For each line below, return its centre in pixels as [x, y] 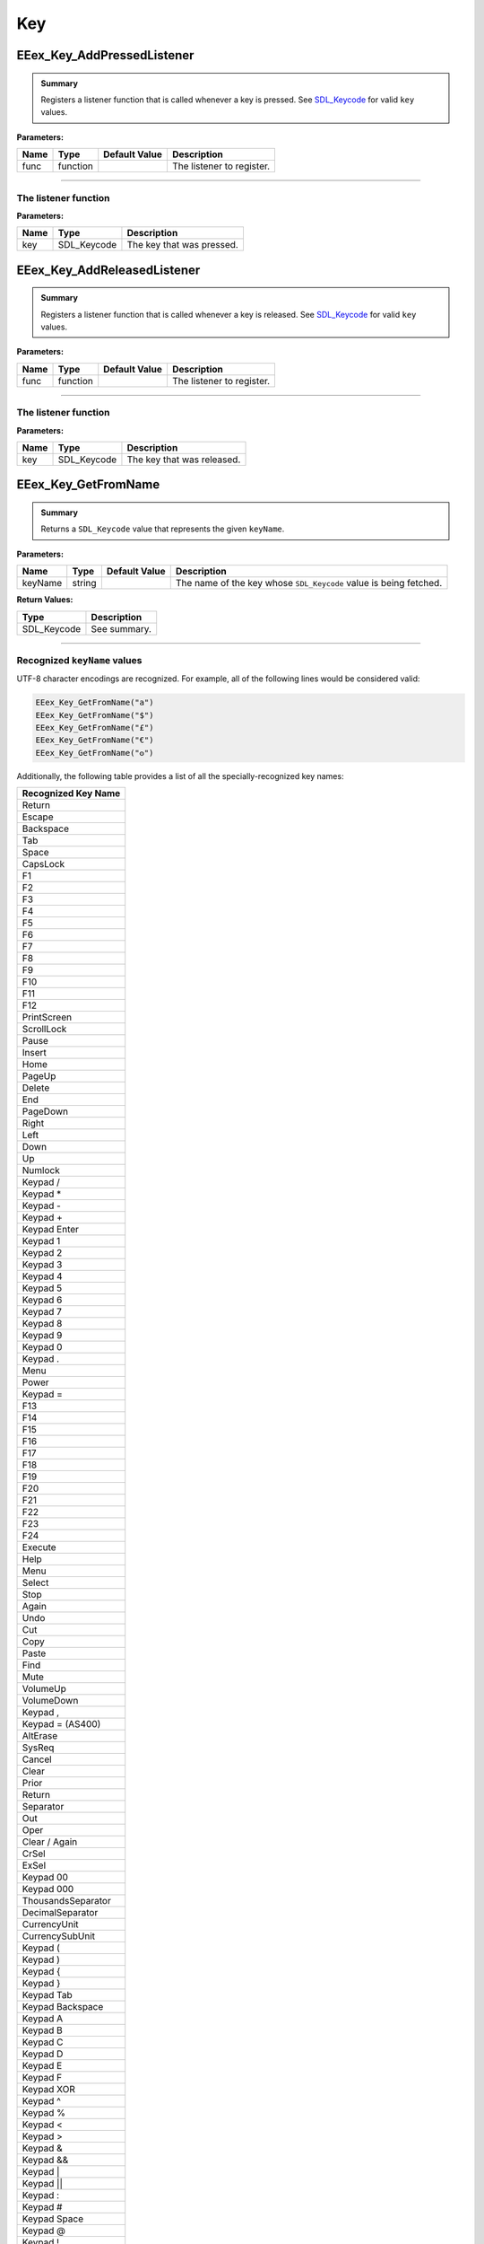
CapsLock [43, 864]
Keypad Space [53, 2219]
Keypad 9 [42, 1336]
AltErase [40, 1736]
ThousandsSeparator [66, 1901]
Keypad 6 [42, 1300]
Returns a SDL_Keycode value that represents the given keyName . [163, 529]
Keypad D [43, 2054]
